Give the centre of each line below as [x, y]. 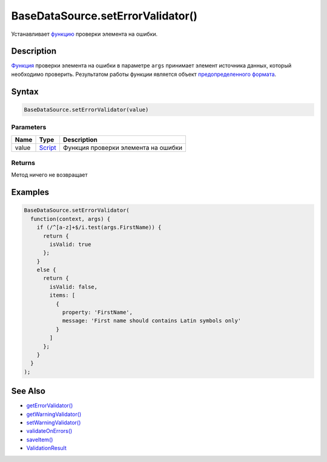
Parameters [29, 127]
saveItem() [40, 440]
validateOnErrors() [49, 431]
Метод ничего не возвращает [49, 175]
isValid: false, [74, 287]
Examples [30, 192]
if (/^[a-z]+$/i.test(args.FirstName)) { [99, 227]
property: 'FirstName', [97, 312]
